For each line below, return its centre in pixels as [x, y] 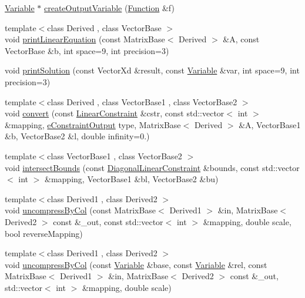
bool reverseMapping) [44, 233]
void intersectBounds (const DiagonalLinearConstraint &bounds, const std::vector [152, 167]
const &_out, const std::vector [108, 221]
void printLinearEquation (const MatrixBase [85, 39]
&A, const [241, 39]
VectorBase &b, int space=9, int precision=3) [87, 50]
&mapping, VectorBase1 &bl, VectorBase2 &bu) [132, 179]
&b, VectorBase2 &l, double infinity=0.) [77, 136]
